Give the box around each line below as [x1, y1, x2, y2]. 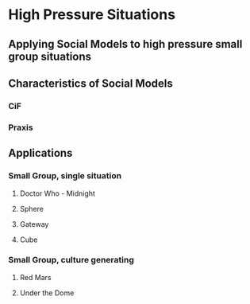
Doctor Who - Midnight [19, 189, 95, 198]
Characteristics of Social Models [8, 76, 173, 90]
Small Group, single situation [8, 170, 121, 181]
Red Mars [19, 272, 52, 282]
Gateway [19, 219, 49, 228]
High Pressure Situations [8, 6, 176, 24]
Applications [8, 146, 73, 160]
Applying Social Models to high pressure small [8, 37, 243, 51]
